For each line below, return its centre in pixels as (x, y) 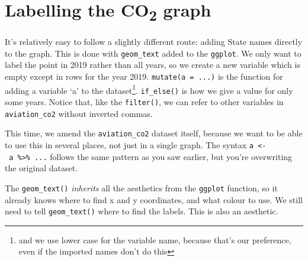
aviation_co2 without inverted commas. (79, 113)
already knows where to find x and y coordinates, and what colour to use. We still (154, 199)
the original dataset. (41, 168)
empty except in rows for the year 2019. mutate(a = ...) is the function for (144, 76)
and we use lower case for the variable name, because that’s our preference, (155, 239)
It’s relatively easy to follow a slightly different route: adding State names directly (154, 42)
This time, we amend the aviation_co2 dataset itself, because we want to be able (154, 133)
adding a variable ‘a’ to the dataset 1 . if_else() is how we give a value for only (149, 89)
